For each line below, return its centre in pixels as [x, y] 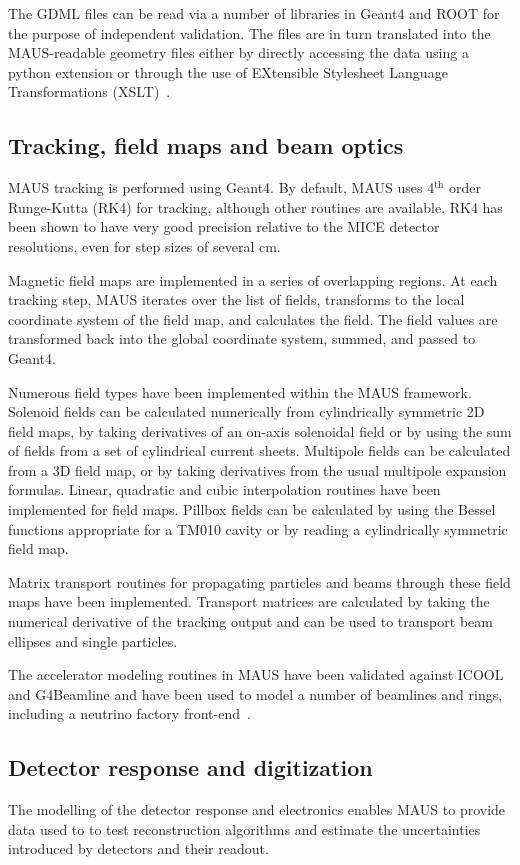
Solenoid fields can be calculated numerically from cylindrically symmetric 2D [246, 411]
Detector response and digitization [190, 767]
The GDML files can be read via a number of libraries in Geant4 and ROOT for [254, 13]
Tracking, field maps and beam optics [206, 145]
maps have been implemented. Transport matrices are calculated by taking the [249, 601]
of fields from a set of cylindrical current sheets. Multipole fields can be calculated [259, 450]
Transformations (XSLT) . [89, 91]
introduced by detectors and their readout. [138, 848]
